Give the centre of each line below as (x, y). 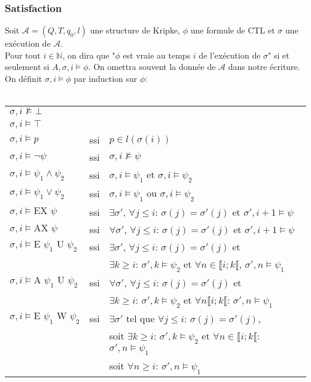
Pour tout (23, 55)
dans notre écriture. (264, 67)
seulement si (27, 67)
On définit (24, 78)
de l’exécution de (230, 55)
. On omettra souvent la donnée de (152, 67)
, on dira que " (89, 55)
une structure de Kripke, (135, 30)
